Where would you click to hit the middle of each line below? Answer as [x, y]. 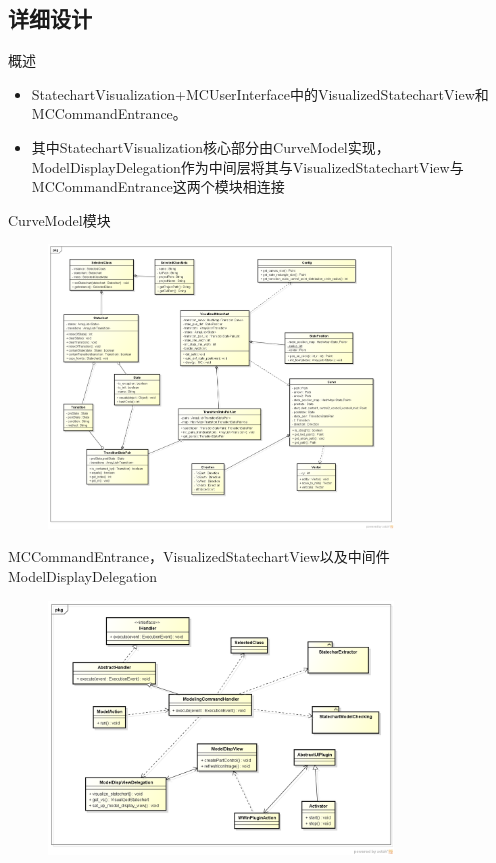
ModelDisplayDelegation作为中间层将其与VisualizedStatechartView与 [247, 166]
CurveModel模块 [59, 219]
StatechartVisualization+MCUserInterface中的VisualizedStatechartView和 [260, 93]
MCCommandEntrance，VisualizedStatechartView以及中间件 [199, 556]
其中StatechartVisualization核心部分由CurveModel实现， [210, 146]
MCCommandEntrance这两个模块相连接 [158, 186]
